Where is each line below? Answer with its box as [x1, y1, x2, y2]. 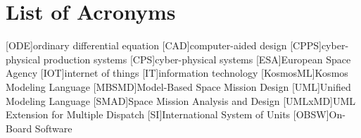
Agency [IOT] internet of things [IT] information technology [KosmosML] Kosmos [6, 65, 348, 80]
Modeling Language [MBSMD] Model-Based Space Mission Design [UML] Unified [6, 79, 351, 94]
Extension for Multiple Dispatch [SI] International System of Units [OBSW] [6, 107, 329, 122]
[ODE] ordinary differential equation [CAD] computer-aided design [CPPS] [6, 38, 322, 53]
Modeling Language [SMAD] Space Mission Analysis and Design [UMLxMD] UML [6, 93, 356, 108]
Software [34, 120, 72, 135]
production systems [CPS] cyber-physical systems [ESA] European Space [43, 51, 351, 66]
